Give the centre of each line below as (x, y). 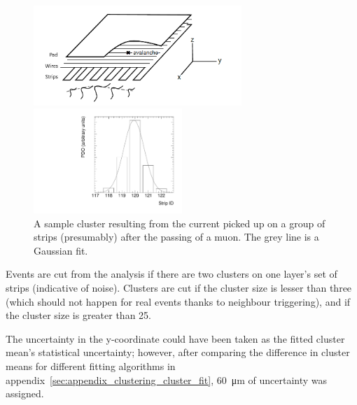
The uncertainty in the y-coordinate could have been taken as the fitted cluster (175, 338)
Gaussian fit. (61, 250)
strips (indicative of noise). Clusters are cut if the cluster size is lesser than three (179, 288)
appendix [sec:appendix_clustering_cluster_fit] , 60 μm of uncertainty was (167, 379)
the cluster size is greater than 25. (78, 315)
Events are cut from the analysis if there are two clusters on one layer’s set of (171, 274)
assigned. (25, 393)
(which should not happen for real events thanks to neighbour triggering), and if (178, 301)
